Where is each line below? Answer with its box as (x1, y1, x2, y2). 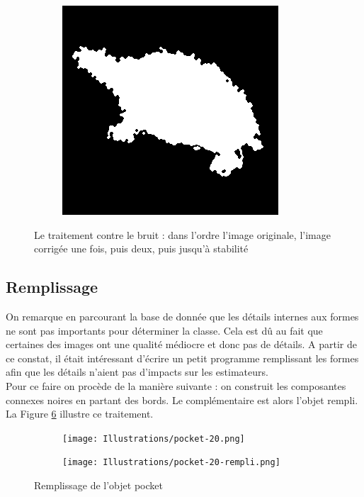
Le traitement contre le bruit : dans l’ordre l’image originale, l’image (34, 227, 331, 242)
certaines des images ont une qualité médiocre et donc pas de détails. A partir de (6, 337, 357, 352)
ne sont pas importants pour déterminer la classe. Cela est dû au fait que (6, 323, 323, 337)
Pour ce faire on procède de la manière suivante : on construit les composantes (6, 378, 346, 393)
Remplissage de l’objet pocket (34, 478, 163, 493)
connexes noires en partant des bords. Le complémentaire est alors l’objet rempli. (6, 392, 358, 407)
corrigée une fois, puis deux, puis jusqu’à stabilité (34, 241, 249, 256)
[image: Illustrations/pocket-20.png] (62, 433, 245, 444)
